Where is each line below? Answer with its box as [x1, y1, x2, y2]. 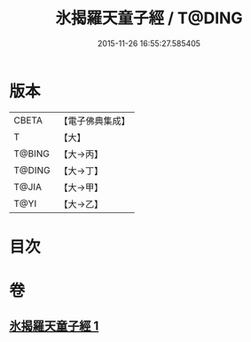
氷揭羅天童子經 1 [9, 319, 99, 334]
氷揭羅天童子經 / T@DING [55, 8, 243, 28]
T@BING [13, 147, 51, 160]
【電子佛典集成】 [59, 115, 130, 127]
